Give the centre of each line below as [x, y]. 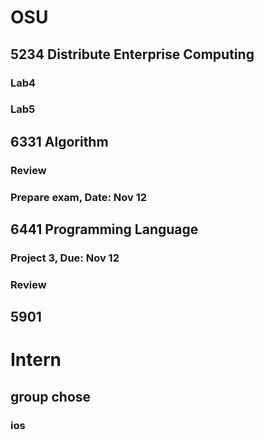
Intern [36, 360]
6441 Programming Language [104, 229]
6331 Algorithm [59, 141]
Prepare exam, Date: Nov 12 [79, 197]
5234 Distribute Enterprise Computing [132, 54]
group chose [51, 396]
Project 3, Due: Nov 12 [65, 258]
